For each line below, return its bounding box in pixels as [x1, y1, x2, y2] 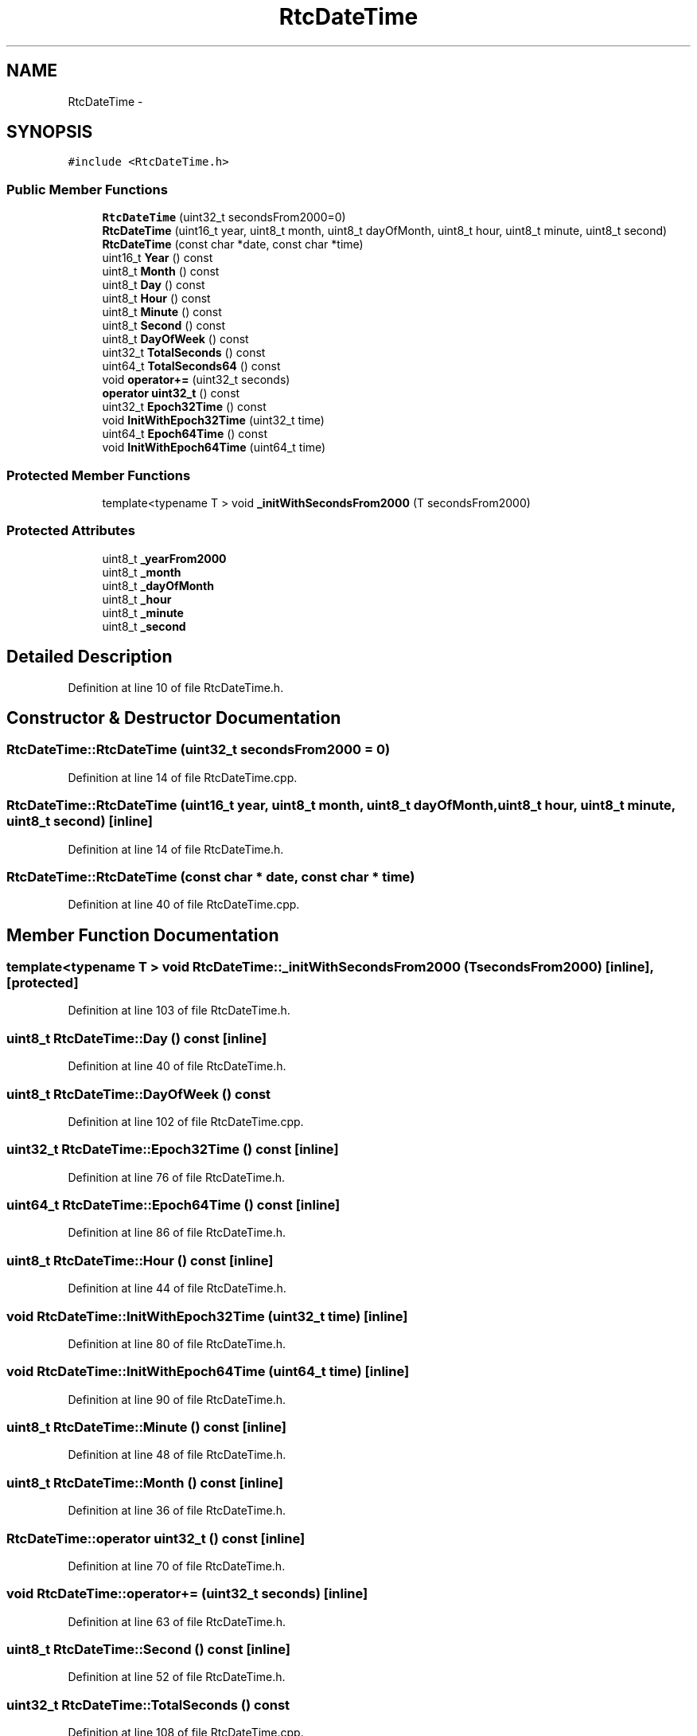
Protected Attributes [6, 522, 135, 539]
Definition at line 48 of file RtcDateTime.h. [68, 1448, 286, 1462]
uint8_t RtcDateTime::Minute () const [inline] [6, 1419, 286, 1436]
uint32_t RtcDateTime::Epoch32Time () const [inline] [6, 1141, 339, 1158]
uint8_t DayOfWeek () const [102, 332, 249, 346]
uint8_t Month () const [102, 264, 220, 279]
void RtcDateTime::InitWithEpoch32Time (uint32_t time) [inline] [6, 1308, 408, 1324]
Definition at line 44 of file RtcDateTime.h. [68, 1281, 286, 1296]
